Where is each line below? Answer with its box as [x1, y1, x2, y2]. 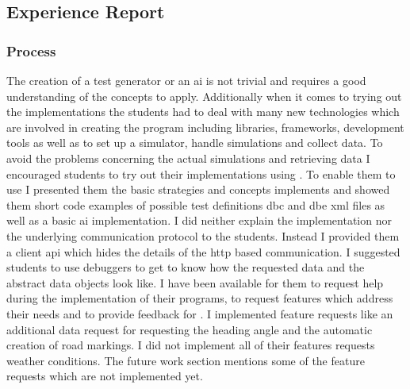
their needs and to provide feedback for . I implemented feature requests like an [6, 305, 393, 322]
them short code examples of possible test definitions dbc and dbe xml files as [6, 196, 385, 213]
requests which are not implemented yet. [6, 368, 203, 384]
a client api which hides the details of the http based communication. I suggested [6, 243, 400, 260]
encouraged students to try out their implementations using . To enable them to [6, 165, 396, 182]
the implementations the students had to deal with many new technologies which [6, 103, 400, 120]
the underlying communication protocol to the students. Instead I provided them [6, 227, 400, 244]
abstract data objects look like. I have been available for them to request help [6, 274, 384, 291]
